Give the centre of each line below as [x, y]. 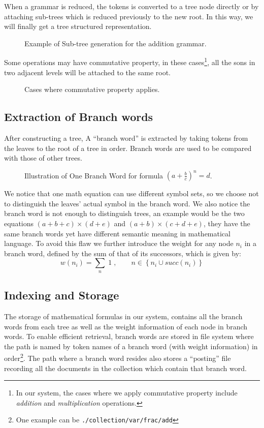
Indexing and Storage [62, 295]
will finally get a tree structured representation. [78, 26]
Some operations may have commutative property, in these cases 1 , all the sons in [130, 62]
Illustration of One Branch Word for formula [94, 175]
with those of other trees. [43, 158]
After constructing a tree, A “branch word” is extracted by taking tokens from [126, 138]
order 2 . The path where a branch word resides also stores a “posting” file [118, 357]
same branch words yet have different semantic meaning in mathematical [117, 233]
